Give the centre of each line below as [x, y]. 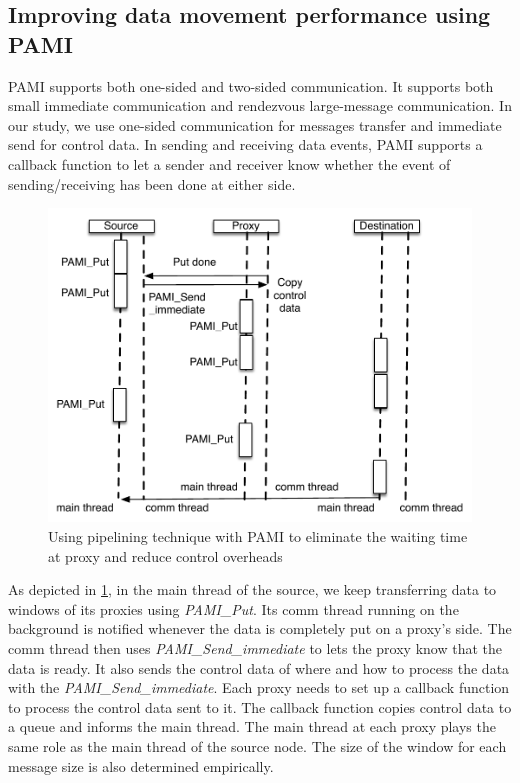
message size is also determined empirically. [141, 765]
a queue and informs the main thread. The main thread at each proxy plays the [252, 726]
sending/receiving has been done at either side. [152, 183]
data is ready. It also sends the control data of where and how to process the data [259, 667]
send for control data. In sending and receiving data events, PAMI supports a [245, 144]
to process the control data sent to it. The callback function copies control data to [260, 706]
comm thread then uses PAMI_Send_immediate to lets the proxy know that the [255, 648]
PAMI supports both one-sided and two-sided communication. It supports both [251, 85]
